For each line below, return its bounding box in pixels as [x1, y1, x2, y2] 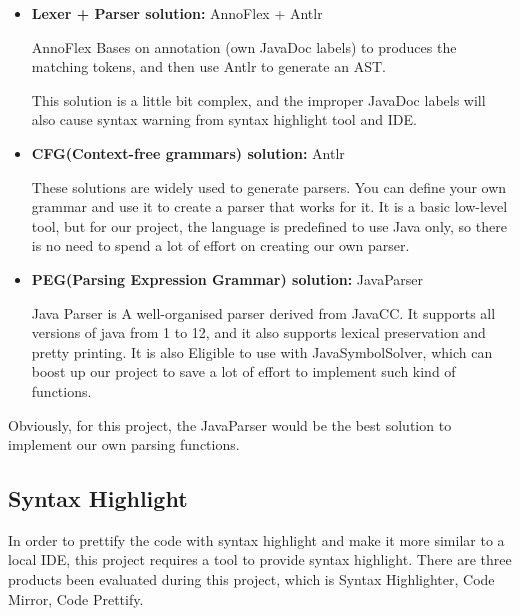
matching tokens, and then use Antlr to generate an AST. [31, 56, 386, 77]
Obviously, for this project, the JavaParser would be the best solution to [8, 414, 452, 435]
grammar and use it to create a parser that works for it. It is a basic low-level [31, 196, 508, 217]
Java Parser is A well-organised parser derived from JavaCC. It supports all [31, 302, 496, 323]
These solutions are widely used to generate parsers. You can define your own [31, 176, 507, 197]
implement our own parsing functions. [8, 434, 240, 455]
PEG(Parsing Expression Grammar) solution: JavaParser [31, 268, 424, 289]
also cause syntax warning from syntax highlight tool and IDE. [31, 109, 417, 130]
